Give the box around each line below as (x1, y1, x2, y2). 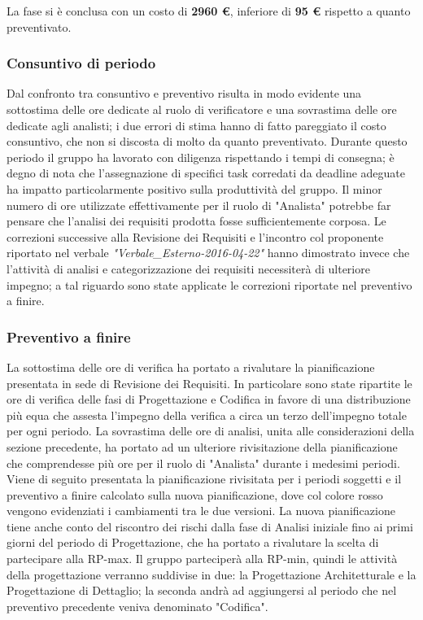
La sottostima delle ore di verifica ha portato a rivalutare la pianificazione (7, 358, 375, 375)
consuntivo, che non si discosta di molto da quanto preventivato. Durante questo (7, 133, 408, 150)
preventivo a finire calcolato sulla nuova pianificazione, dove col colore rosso (7, 486, 383, 503)
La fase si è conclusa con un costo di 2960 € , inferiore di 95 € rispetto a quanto (7, 2, 411, 19)
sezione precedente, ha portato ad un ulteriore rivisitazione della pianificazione (7, 438, 398, 455)
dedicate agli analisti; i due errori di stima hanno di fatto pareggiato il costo (7, 116, 386, 133)
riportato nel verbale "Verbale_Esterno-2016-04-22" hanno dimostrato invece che (7, 244, 410, 261)
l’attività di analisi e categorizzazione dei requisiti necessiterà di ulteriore (7, 260, 370, 277)
